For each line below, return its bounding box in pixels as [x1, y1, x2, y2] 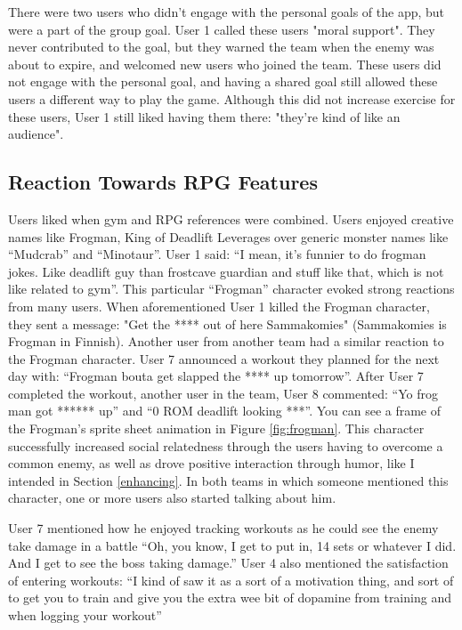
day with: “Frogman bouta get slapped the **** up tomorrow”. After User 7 [8, 367, 424, 385]
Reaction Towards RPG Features [8, 168, 318, 196]
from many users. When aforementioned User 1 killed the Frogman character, [8, 296, 430, 315]
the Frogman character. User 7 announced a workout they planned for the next [8, 349, 440, 367]
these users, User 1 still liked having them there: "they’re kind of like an [8, 107, 401, 125]
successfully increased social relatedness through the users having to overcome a [8, 436, 443, 455]
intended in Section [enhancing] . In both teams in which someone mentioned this [8, 471, 449, 489]
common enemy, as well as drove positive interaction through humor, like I [8, 454, 415, 472]
